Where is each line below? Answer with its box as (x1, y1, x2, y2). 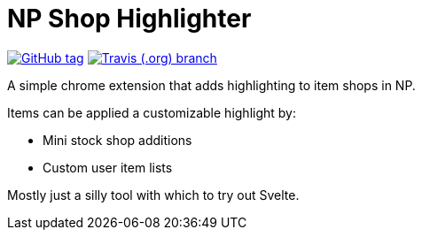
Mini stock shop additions (43, 132, 192, 148)
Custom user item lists (43, 159, 173, 175)
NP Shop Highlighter (7, 4, 252, 34)
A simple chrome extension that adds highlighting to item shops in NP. (7, 77, 416, 93)
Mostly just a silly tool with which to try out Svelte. (7, 187, 300, 203)
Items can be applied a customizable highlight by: (7, 104, 297, 120)
